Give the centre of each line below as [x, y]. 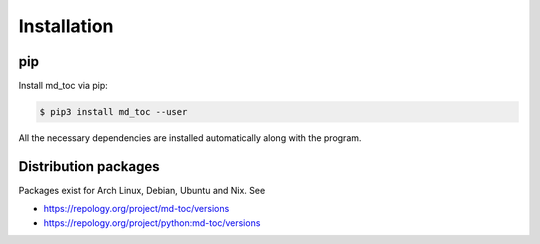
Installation [66, 26]
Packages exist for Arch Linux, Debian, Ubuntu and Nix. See [142, 190]
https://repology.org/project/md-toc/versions [136, 209]
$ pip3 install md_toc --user [113, 112]
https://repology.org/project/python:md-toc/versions [152, 222]
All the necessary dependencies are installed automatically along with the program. [190, 138]
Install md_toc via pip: [63, 86]
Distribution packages [89, 166]
